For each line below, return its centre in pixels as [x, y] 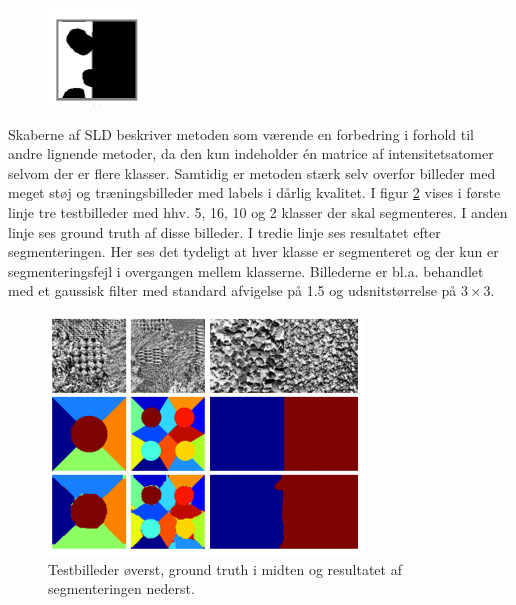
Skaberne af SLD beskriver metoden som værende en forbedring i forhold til [241, 133]
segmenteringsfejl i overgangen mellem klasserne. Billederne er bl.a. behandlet [246, 270]
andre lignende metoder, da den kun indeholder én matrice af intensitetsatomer [251, 153]
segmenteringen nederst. [121, 588]
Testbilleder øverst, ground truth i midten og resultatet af [225, 568]
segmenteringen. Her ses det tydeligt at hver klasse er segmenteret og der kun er [253, 251]
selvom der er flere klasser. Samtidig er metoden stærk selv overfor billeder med [252, 172]
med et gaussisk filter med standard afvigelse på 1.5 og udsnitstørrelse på [232, 290]
